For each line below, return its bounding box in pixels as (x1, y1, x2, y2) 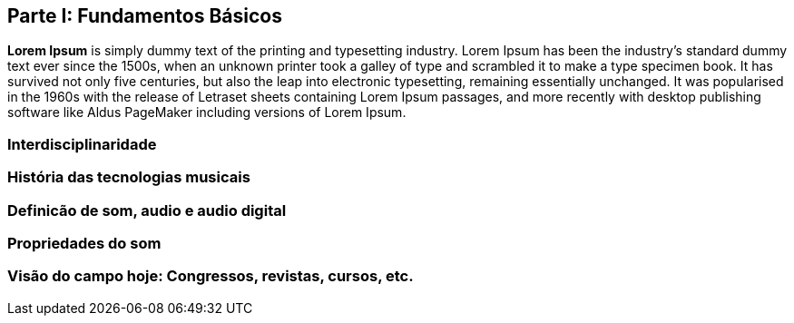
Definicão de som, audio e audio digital (7, 201, 287, 220)
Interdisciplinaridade (7, 134, 157, 153)
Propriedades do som (7, 233, 162, 252)
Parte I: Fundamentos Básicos (7, 5, 282, 27)
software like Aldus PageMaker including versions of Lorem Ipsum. (7, 104, 407, 121)
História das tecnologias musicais (7, 168, 250, 187)
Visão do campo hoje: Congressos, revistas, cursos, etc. (7, 267, 414, 286)
